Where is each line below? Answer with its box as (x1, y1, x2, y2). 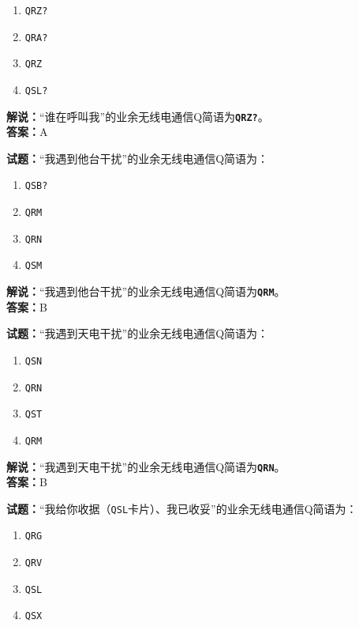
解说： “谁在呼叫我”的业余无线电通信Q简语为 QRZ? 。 (6, 108, 269, 124)
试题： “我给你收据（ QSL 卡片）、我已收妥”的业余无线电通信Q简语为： (6, 500, 357, 516)
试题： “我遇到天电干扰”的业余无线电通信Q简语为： (6, 325, 269, 342)
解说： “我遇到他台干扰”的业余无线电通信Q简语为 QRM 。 (6, 283, 286, 300)
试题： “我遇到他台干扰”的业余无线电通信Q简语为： (6, 149, 269, 166)
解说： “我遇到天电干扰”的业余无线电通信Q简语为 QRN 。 (6, 458, 286, 474)
